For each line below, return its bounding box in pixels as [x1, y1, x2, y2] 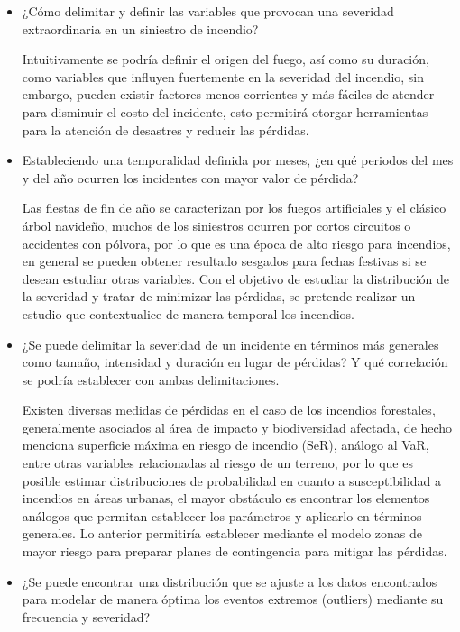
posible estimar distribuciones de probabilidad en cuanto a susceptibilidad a [22, 471, 441, 490]
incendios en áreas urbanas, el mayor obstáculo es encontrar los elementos [22, 489, 430, 508]
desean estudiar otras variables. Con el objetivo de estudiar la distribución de [22, 269, 449, 288]
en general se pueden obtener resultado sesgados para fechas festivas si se [22, 252, 427, 270]
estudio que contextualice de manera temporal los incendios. [22, 304, 354, 323]
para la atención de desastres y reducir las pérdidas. [22, 120, 309, 139]
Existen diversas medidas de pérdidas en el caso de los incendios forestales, [22, 400, 436, 419]
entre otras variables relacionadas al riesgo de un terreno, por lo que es [22, 453, 413, 472]
